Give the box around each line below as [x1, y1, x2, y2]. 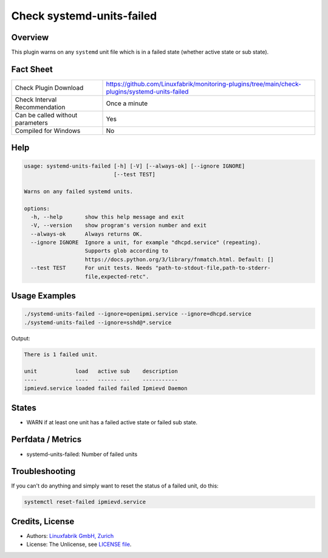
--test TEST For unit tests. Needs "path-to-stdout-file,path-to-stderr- [30, 264, 271, 272]
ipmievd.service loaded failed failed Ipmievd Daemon [24, 385, 188, 392]
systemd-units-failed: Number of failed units [26, 450, 138, 458]
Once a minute [106, 99, 148, 108]
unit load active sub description [24, 368, 179, 375]
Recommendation [15, 103, 66, 111]
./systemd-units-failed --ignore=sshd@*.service [24, 319, 172, 326]
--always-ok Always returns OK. [30, 230, 143, 237]
